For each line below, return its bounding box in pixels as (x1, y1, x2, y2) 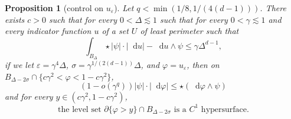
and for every (5, 90, 53, 103)
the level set (58, 105, 102, 114)
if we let (5, 58, 34, 70)
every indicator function (5, 25, 91, 37)
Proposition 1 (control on (5, 2, 104, 13)
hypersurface (201, 105, 247, 114)
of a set (102, 25, 129, 37)
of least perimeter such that (140, 25, 239, 37)
